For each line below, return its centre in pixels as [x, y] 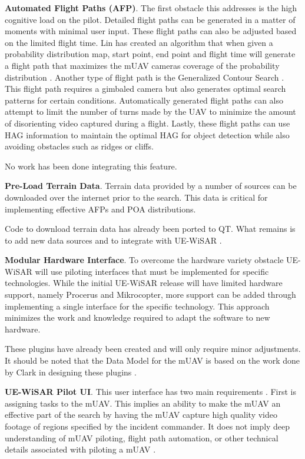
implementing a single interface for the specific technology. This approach [137, 306]
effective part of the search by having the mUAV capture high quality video [141, 415]
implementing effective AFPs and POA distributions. [100, 209]
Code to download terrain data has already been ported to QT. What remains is [150, 229]
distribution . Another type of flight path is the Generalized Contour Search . [145, 77]
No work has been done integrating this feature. [91, 166]
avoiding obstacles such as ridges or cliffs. [79, 146]
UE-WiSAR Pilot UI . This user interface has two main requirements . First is [150, 392]
